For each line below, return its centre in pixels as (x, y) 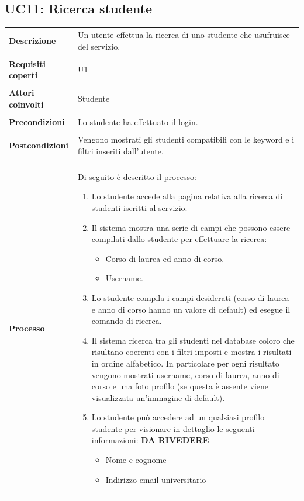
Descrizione (32, 40)
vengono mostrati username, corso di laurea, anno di (185, 374)
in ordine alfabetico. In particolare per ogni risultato (185, 363)
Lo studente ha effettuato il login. (138, 122)
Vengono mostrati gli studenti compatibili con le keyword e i (186, 139)
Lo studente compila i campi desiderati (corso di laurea (190, 297)
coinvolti (26, 104)
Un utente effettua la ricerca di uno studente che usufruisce (184, 34)
